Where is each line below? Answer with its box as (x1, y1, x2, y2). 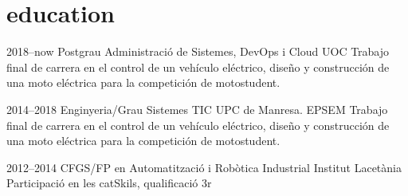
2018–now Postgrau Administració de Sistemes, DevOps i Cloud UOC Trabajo (6, 43, 390, 60)
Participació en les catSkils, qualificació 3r (6, 174, 212, 191)
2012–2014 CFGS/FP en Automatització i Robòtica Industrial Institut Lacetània (6, 159, 402, 175)
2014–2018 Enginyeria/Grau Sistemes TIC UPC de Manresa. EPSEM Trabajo (6, 100, 388, 117)
